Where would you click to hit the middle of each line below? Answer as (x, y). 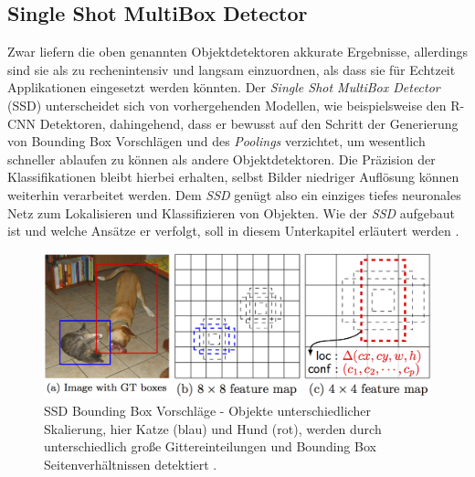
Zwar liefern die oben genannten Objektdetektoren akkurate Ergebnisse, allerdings (237, 52)
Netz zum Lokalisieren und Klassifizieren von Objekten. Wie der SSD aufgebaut (232, 212)
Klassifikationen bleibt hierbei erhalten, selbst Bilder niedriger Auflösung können (233, 177)
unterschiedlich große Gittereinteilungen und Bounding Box (210, 446)
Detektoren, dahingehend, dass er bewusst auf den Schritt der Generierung (249, 123)
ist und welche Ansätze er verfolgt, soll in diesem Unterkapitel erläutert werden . (233, 231)
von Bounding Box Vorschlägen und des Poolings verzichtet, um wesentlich (216, 141)
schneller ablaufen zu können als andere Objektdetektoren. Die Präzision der (222, 159)
